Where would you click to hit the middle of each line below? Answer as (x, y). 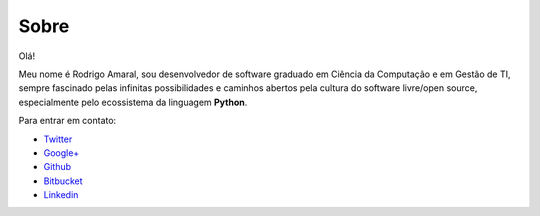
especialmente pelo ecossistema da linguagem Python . (133, 102)
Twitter (58, 139)
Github (57, 167)
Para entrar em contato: (67, 121)
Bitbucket (63, 181)
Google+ (61, 152)
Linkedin (61, 195)
